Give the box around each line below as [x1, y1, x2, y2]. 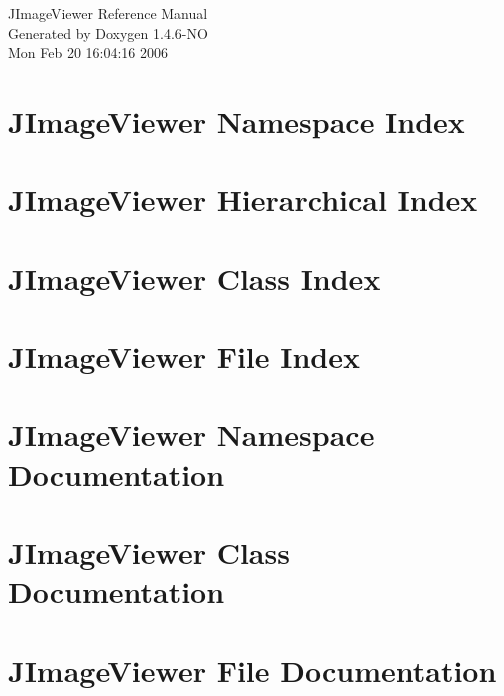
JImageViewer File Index [8, 336, 360, 377]
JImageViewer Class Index [8, 257, 381, 298]
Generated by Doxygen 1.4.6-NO [8, 22, 208, 43]
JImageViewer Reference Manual [8, 3, 208, 23]
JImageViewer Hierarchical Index [8, 179, 478, 220]
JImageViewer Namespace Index [8, 100, 465, 141]
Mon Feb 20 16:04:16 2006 [8, 42, 169, 63]
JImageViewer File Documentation [8, 649, 497, 690]
